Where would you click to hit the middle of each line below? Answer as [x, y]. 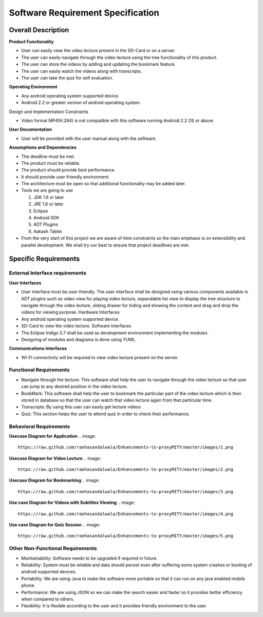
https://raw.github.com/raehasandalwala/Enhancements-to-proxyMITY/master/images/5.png [126, 536]
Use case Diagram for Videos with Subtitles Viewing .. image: [72, 502]
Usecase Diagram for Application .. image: [52, 436]
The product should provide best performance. [68, 170]
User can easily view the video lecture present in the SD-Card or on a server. [98, 51]
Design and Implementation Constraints [49, 112]
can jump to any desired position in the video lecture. [75, 386]
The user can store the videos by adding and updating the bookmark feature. [98, 64]
